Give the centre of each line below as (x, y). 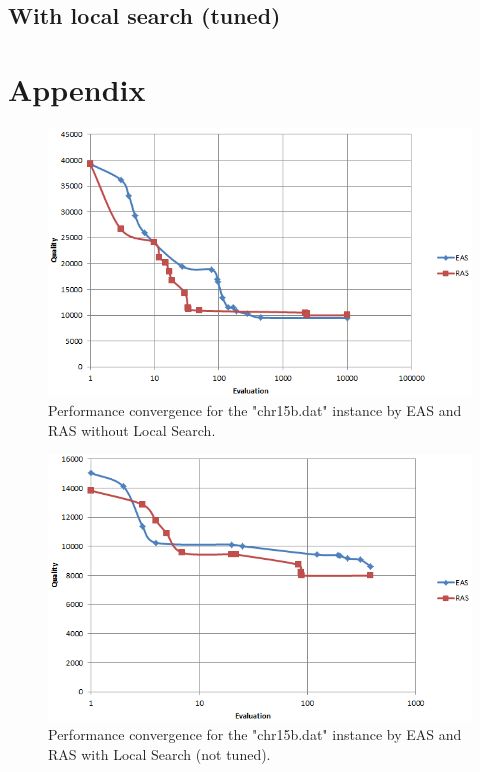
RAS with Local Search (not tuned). (159, 754)
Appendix (77, 88)
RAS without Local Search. (132, 429)
